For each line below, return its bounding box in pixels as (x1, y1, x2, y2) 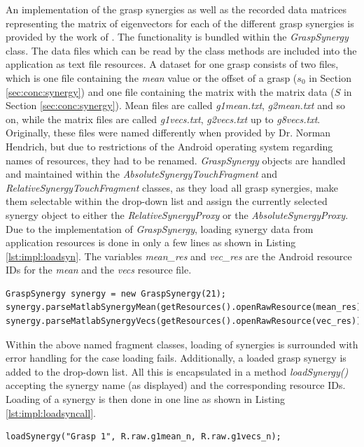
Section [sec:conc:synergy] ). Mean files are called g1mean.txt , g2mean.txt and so (6, 98, 345, 113)
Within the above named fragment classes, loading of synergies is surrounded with (6, 336, 358, 351)
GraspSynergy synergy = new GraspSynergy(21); (6, 288, 226, 299)
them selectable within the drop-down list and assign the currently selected (6, 194, 328, 208)
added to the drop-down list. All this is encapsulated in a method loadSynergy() (6, 364, 349, 378)
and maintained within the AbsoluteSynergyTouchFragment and (6, 166, 277, 181)
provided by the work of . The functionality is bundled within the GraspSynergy (6, 29, 349, 44)
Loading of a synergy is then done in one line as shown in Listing (6, 392, 286, 406)
